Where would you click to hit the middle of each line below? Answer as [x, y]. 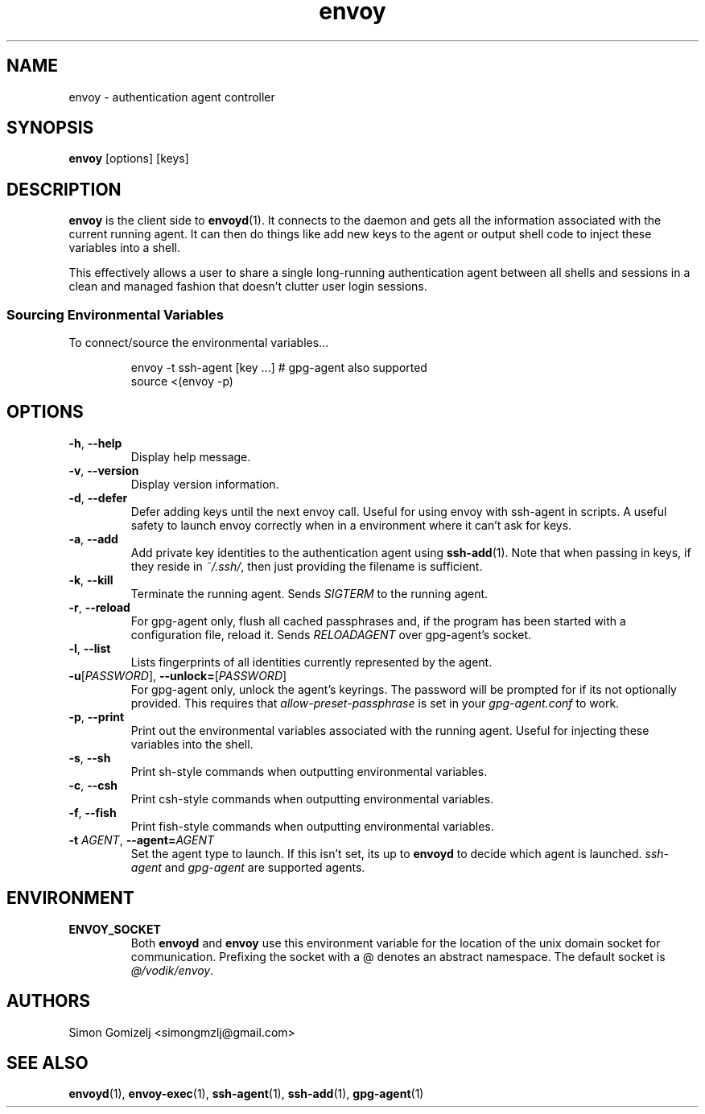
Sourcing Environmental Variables [115, 314]
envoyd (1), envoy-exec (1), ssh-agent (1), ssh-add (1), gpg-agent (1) [246, 1094]
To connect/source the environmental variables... [199, 343]
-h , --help [95, 443]
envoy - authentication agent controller [172, 97]
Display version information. [205, 484]
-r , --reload [99, 607]
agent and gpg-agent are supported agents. [248, 867]
